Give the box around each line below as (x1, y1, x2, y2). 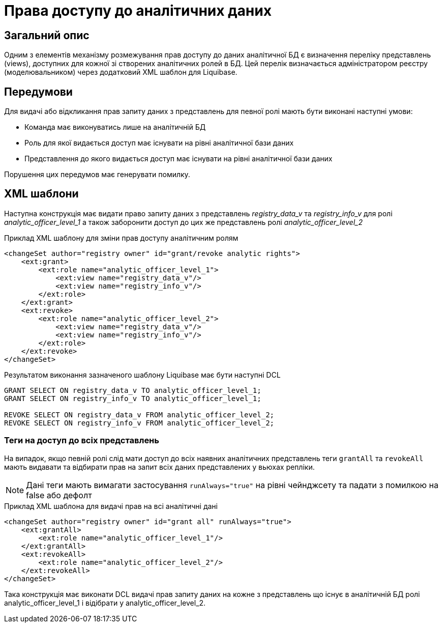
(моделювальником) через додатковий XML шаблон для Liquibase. (4, 68, 238, 77)
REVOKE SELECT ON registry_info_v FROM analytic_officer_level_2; (4, 418, 275, 427)
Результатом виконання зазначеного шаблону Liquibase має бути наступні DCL (4, 370, 281, 379)
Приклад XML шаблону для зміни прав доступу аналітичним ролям (4, 233, 239, 242)
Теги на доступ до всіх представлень (4, 435, 159, 446)
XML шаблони (4, 187, 79, 201)
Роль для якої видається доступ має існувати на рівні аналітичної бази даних (24, 138, 294, 148)
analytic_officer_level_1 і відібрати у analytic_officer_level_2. (4, 598, 206, 607)
